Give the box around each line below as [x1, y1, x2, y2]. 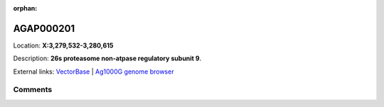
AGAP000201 [13, 22, 75, 35]
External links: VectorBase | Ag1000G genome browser [13, 67, 174, 76]
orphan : [13, 4, 38, 12]
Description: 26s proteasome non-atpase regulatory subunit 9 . [13, 54, 202, 63]
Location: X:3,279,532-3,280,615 [13, 41, 114, 50]
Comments [13, 85, 53, 95]
